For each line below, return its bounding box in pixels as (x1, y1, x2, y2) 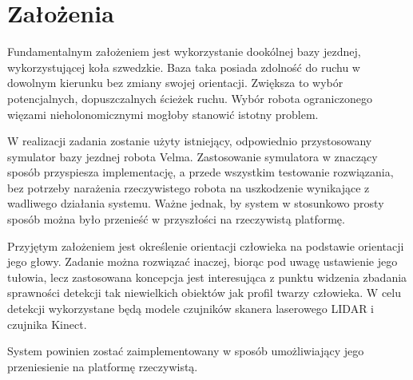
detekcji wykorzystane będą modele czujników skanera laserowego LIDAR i (7, 300, 374, 317)
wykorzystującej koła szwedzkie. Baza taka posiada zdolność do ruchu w (7, 58, 360, 75)
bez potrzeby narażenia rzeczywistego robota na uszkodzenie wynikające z (7, 179, 370, 196)
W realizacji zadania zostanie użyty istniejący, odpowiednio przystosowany (7, 133, 372, 149)
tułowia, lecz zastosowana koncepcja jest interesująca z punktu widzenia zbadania (7, 268, 407, 285)
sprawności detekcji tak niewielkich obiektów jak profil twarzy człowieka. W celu (7, 284, 401, 301)
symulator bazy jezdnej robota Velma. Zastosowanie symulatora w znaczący (7, 148, 378, 164)
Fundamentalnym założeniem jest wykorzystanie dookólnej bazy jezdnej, (7, 43, 361, 60)
